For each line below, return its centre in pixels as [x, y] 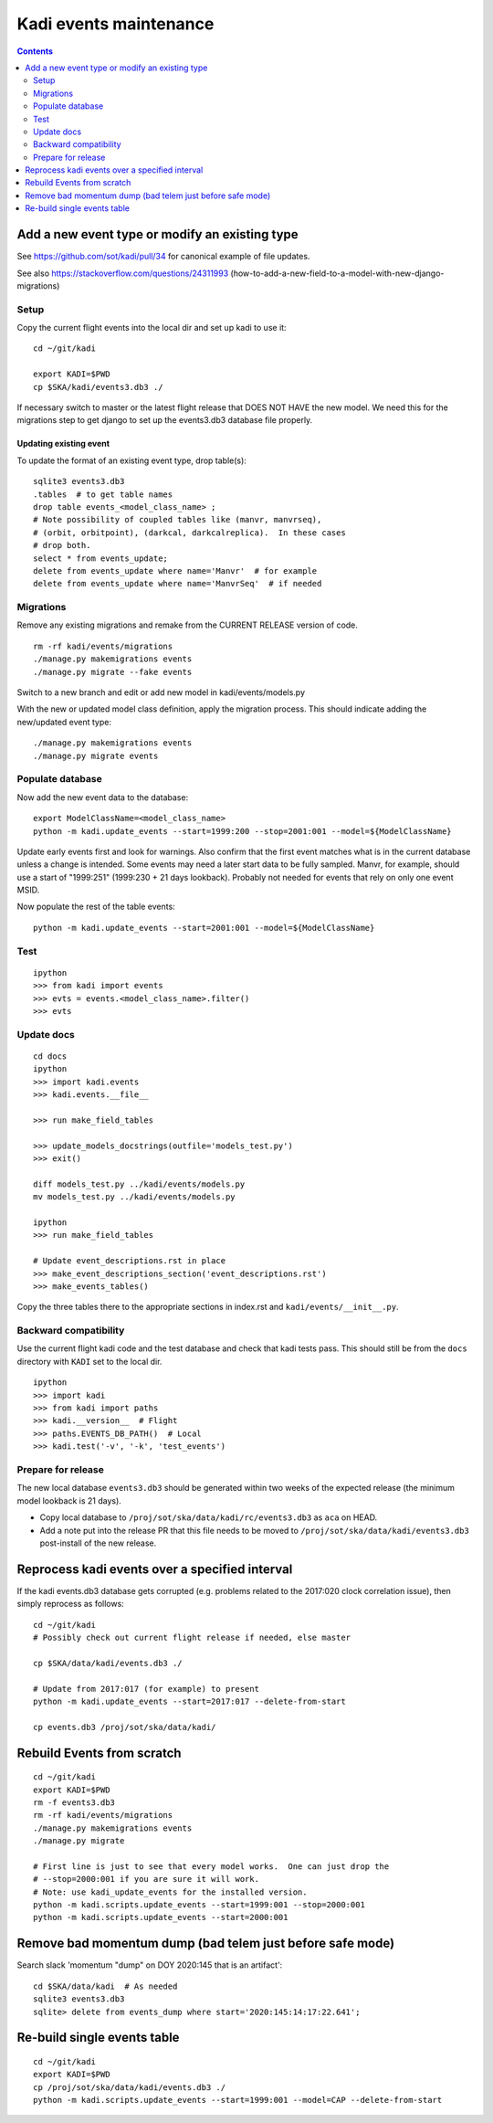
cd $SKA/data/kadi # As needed [105, 1986]
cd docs [50, 1056]
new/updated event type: [64, 722]
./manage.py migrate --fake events [113, 672]
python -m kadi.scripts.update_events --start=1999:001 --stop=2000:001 [199, 1905]
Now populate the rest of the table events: [96, 907]
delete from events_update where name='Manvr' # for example [175, 570]
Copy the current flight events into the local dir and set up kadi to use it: [152, 328]
